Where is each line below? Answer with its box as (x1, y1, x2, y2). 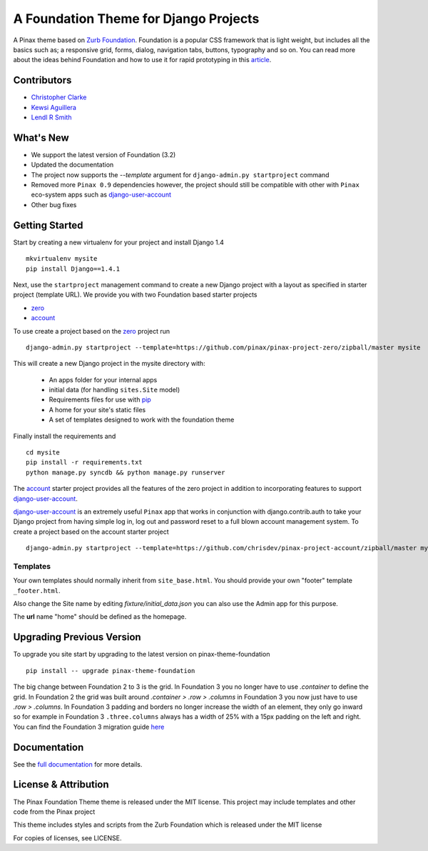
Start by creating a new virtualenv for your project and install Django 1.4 (13, 238, 224, 247)
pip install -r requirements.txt (26, 458, 143, 467)
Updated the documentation (31, 161, 114, 169)
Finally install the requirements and (13, 432, 116, 440)
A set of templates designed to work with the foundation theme (49, 415, 235, 424)
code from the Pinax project (13, 807, 96, 816)
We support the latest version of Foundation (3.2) (31, 150, 176, 159)
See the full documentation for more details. (13, 760, 143, 768)
